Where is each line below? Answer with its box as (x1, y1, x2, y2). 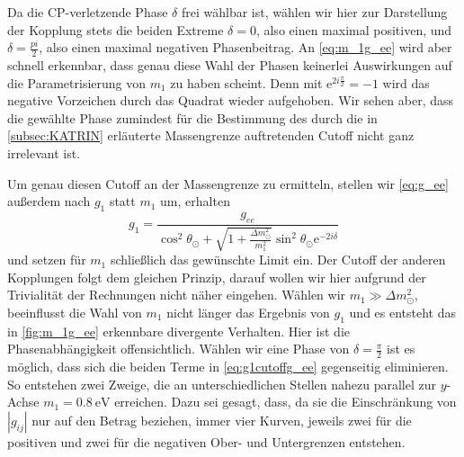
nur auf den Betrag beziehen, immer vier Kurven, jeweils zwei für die (31, 410, 412, 429)
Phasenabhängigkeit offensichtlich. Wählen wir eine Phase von (7, 339, 350, 358)
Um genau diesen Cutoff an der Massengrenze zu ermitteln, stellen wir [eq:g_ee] (7, 174, 449, 193)
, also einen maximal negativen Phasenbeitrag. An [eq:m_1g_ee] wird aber (39, 38, 452, 57)
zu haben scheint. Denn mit (170, 73, 323, 92)
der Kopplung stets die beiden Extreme (7, 20, 224, 39)
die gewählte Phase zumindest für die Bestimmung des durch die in (7, 108, 378, 127)
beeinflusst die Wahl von (7, 302, 142, 321)
